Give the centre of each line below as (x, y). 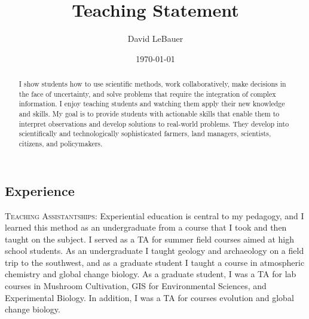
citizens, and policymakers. (61, 144)
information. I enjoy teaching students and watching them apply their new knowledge (152, 104)
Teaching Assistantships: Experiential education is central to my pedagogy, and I (154, 215)
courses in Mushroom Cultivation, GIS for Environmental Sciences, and (136, 286)
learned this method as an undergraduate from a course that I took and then (146, 227)
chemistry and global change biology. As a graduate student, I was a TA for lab (151, 274)
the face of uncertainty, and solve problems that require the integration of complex (147, 93)
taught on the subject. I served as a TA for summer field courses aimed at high (149, 239)
